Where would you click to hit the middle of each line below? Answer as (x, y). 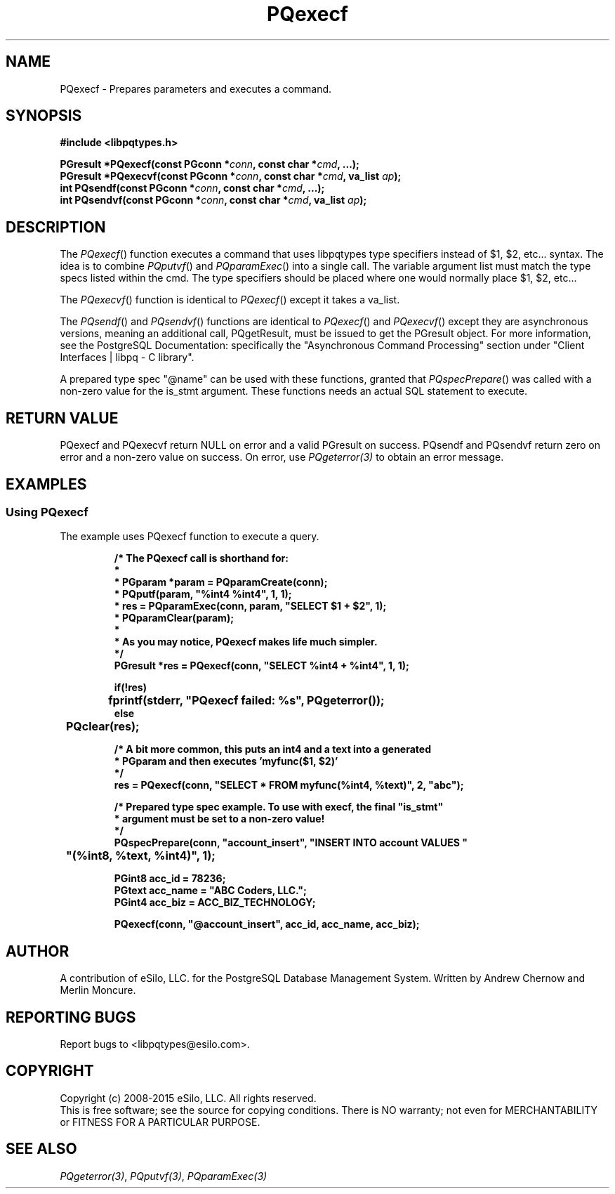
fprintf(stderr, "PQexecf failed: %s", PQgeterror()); (246, 701)
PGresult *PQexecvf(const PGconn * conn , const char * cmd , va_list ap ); (231, 176)
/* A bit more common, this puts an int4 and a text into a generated (272, 749)
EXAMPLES (46, 484)
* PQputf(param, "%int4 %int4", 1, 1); (203, 594)
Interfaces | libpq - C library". (127, 357)
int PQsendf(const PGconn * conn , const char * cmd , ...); (192, 188)
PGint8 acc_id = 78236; (170, 879)
